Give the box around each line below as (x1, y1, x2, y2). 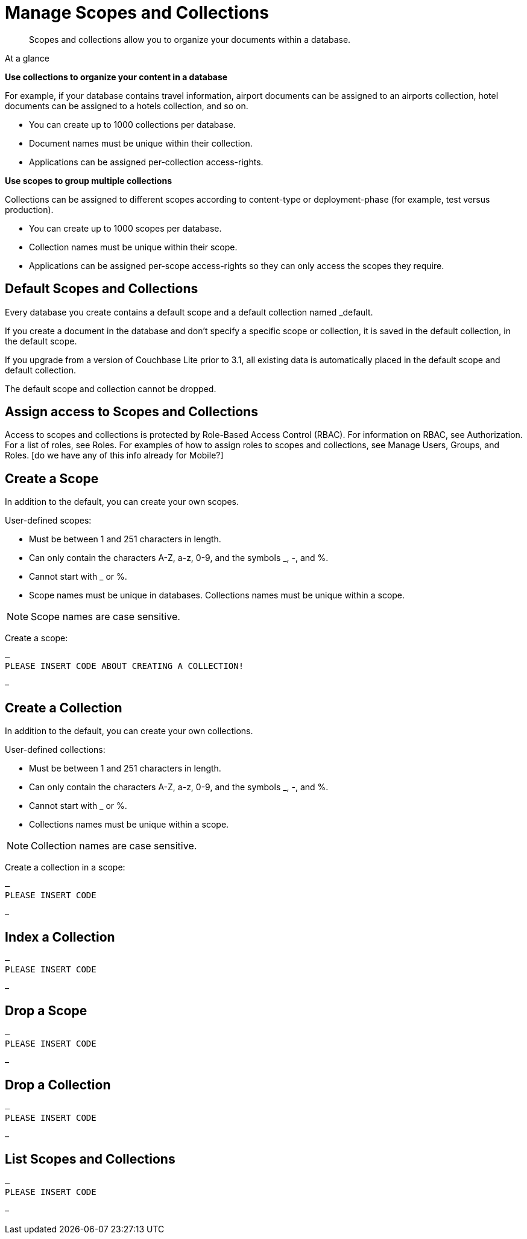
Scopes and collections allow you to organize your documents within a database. (29, 34, 351, 45)
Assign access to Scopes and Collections (5, 404, 258, 420)
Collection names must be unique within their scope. (29, 241, 238, 252)
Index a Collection (5, 929, 115, 945)
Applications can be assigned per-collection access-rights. (29, 156, 263, 167)
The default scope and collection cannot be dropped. (5, 383, 216, 394)
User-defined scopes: (5, 515, 92, 526)
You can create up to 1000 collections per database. (29, 119, 236, 130)
